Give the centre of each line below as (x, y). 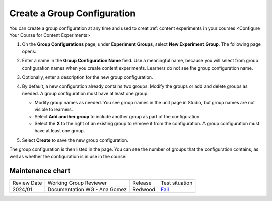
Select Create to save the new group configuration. (75, 140)
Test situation (177, 183)
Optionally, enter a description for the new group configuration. (87, 77)
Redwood (144, 189)
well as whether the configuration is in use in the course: (68, 156)
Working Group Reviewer (77, 183)
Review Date (27, 183)
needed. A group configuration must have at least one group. (85, 93)
